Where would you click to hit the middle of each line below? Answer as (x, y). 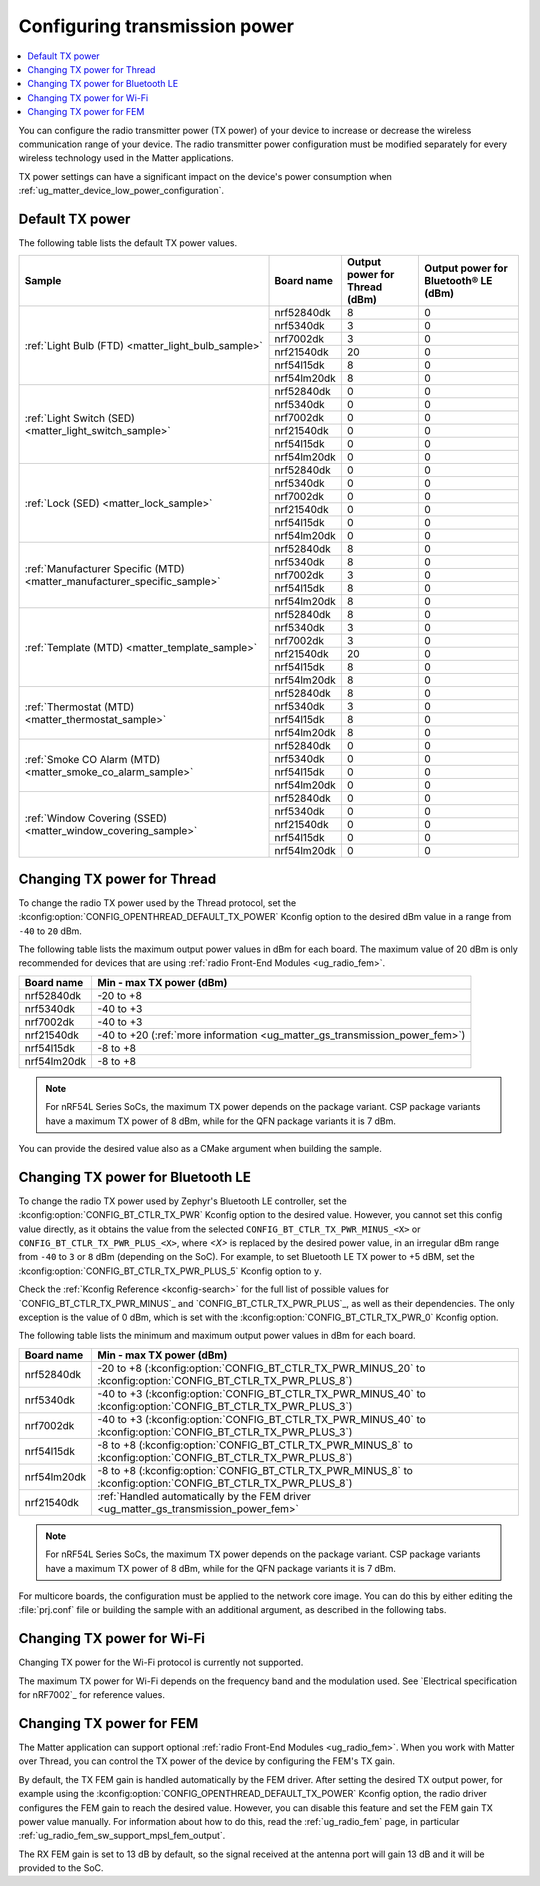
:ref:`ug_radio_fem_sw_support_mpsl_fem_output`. (122, 1836)
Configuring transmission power (156, 26)
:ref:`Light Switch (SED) (79, 418)
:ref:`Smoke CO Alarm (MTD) (92, 759)
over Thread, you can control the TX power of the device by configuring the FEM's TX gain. (206, 1761)
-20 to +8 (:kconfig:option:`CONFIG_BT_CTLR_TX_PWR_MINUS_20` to (261, 1368)
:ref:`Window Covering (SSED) (96, 818)
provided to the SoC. (61, 1868)
